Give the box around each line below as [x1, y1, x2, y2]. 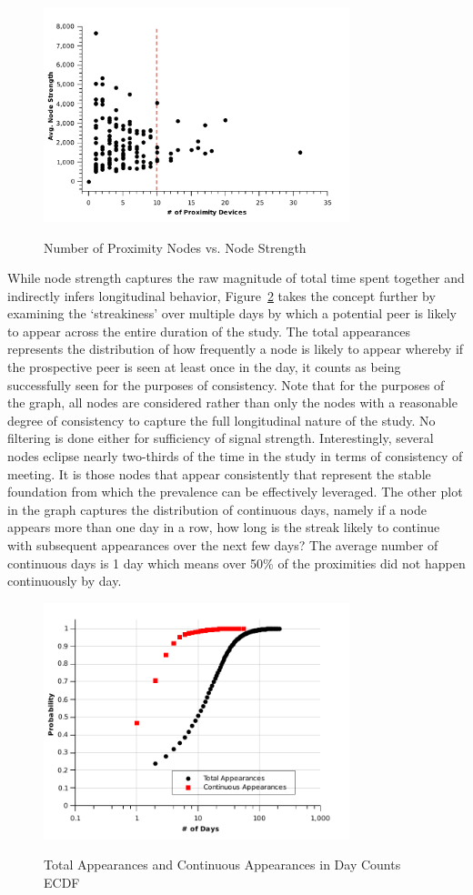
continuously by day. [7, 571, 122, 590]
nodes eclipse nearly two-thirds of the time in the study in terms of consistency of [7, 447, 463, 466]
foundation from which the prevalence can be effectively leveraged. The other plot [7, 482, 463, 501]
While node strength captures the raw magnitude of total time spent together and [7, 268, 465, 287]
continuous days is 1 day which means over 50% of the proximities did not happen [7, 553, 466, 572]
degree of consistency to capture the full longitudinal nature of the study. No [7, 410, 436, 429]
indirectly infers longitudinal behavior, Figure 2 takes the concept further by [7, 286, 436, 305]
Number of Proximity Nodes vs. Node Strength [44, 237, 307, 256]
